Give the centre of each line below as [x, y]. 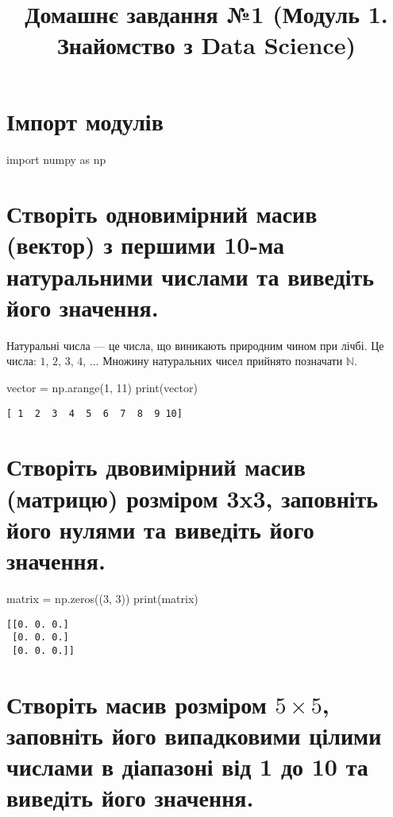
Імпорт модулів [85, 121]
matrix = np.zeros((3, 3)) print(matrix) [102, 598]
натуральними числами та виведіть [191, 276]
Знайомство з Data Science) [206, 45]
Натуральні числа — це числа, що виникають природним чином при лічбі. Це [195, 345]
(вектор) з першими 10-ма [146, 245]
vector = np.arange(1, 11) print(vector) [102, 387]
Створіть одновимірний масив [162, 214]
